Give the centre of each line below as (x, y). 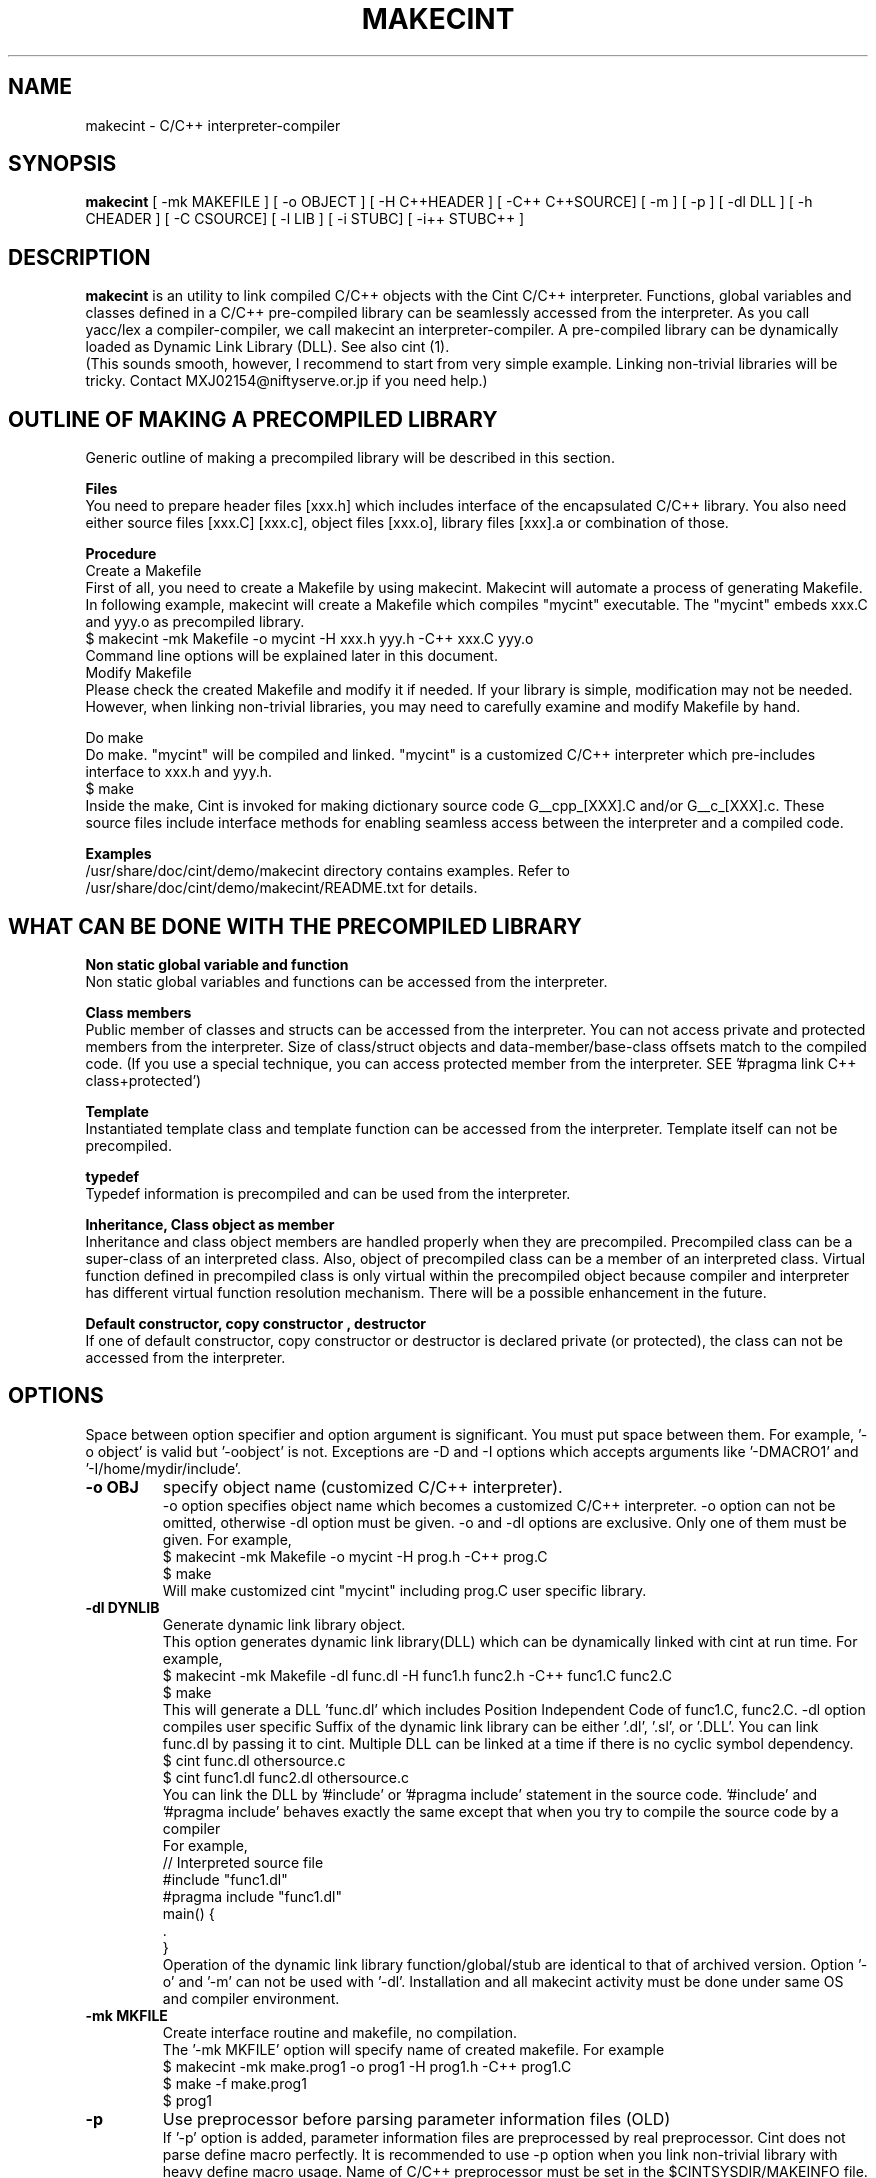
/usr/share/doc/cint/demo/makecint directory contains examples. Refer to (327, 871)
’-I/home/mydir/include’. (163, 1468)
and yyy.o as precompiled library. (195, 622)
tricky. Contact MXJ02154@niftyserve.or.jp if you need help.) (286, 381)
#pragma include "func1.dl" (252, 1896)
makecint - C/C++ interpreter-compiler (213, 125)
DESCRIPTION (79, 257)
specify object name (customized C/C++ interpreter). (362, 1486)
